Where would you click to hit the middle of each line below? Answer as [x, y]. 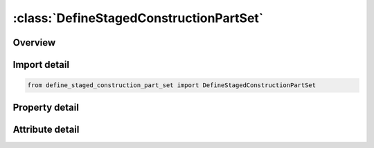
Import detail [41, 65]
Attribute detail [46, 129]
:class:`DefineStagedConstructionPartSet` [138, 18]
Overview [34, 43]
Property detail [46, 107]
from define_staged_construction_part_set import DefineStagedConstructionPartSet [172, 85]
